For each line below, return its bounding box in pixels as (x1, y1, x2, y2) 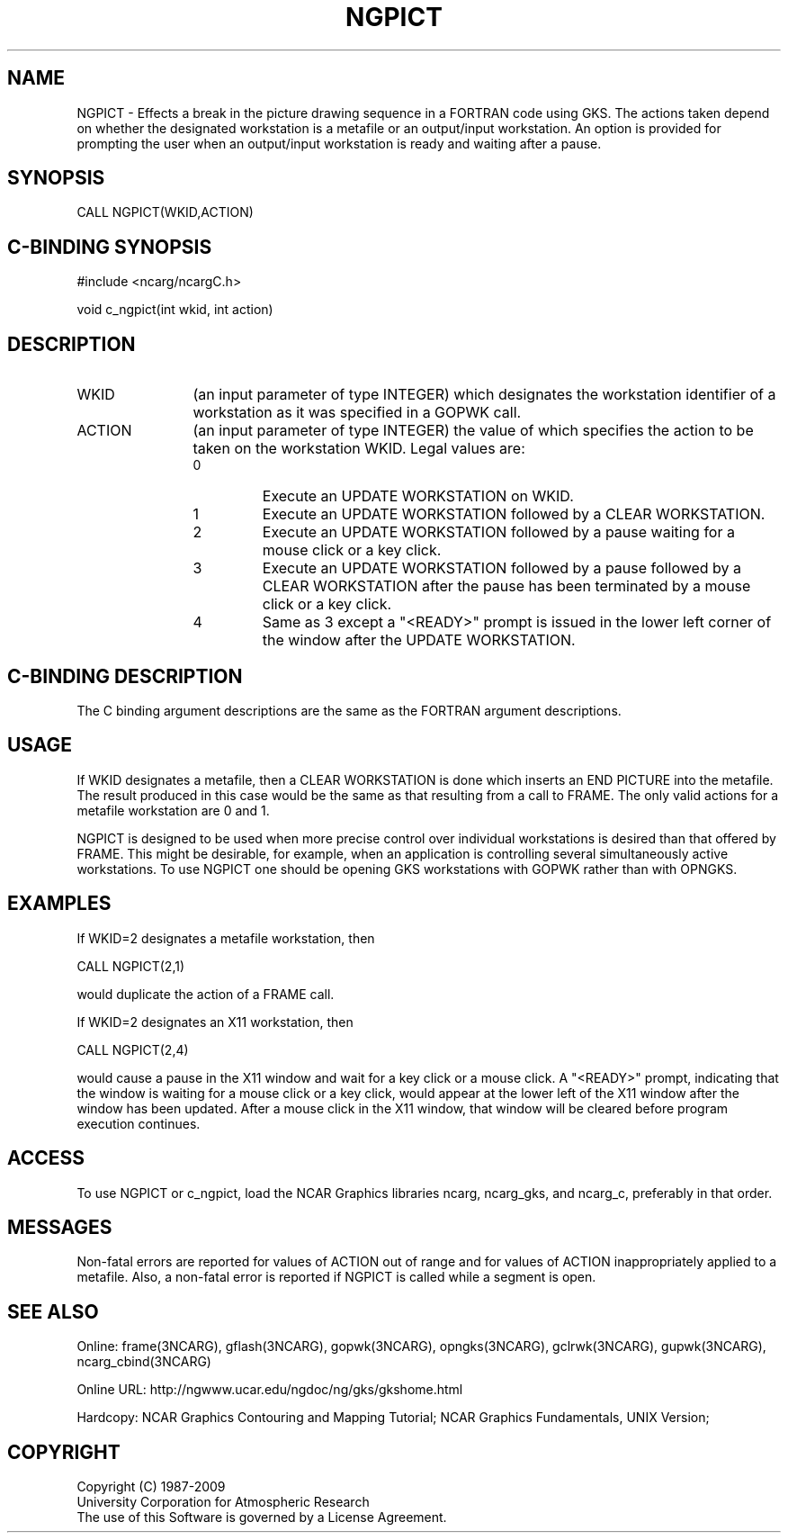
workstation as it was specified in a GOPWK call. (193, 403, 522, 422)
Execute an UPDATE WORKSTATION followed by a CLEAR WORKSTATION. (262, 505, 766, 524)
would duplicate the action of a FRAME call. (76, 986, 335, 1002)
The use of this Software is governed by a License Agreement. (76, 1509, 447, 1526)
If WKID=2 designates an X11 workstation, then (76, 1013, 354, 1030)
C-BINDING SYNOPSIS (7, 235, 212, 258)
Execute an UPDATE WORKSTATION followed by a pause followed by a (262, 559, 742, 578)
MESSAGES (7, 1215, 112, 1238)
